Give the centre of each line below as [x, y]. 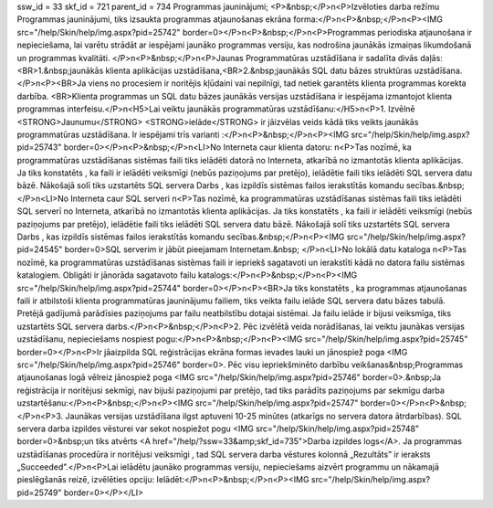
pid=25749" [39, 492]
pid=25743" [39, 147]
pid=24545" [40, 249]
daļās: [431, 58]
